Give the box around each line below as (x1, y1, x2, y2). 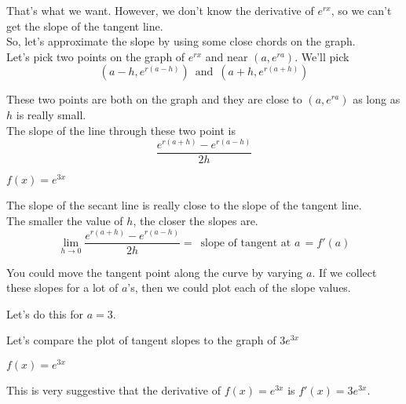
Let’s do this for (6, 305, 83, 322)
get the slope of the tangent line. (6, 17, 163, 34)
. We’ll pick (294, 48, 349, 64)
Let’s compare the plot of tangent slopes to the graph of (6, 332, 276, 348)
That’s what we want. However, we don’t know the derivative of (6, 2, 314, 18)
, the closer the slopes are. (133, 212, 258, 228)
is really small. (16, 106, 86, 122)
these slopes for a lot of (6, 279, 119, 296)
